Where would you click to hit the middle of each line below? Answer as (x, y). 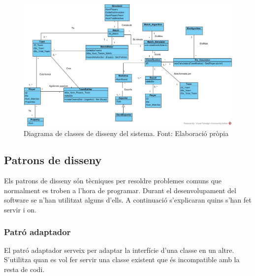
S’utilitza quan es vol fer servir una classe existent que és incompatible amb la (122, 259)
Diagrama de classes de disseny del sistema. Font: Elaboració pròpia (126, 133)
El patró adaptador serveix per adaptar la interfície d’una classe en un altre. (119, 250)
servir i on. (20, 210)
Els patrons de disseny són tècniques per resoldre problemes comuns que (113, 181)
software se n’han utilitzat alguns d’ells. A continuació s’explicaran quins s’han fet (128, 200)
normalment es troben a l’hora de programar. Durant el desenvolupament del (120, 190)
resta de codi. (24, 269)
